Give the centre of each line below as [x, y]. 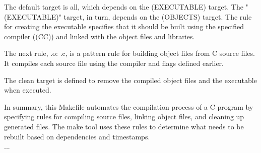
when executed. [28, 90]
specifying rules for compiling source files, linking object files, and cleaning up [124, 117]
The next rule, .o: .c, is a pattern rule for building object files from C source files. [129, 53]
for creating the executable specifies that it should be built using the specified [124, 26]
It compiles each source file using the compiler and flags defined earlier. [114, 63]
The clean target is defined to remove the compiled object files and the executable [130, 80]
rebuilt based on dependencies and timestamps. [77, 136]
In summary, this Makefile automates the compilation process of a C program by [129, 106]
